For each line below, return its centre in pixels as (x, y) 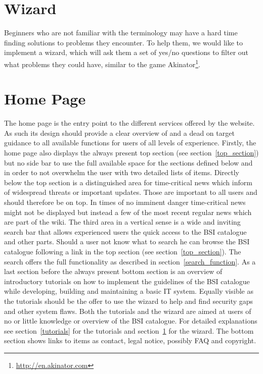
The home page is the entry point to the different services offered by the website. (129, 123)
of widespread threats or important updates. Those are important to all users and (131, 192)
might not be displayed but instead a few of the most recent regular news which (128, 212)
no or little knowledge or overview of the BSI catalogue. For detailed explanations (131, 321)
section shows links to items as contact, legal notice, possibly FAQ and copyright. (130, 340)
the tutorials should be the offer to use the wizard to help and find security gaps (129, 301)
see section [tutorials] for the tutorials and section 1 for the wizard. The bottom (129, 330)
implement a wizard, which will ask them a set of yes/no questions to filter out (126, 52)
